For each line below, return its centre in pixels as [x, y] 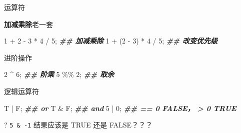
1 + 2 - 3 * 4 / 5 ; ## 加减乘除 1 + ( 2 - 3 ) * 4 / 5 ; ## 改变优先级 [111, 41]
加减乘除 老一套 [28, 24]
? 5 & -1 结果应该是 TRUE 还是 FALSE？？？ [78, 125]
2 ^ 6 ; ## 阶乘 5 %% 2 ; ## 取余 [59, 74]
